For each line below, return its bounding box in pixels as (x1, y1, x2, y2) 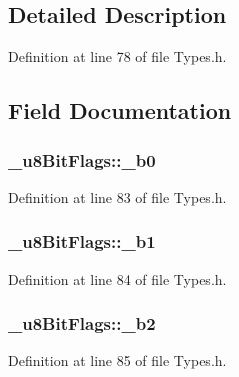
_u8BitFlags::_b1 (8, 229, 156, 254)
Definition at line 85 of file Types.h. (8, 350, 227, 371)
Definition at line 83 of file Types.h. (8, 186, 227, 207)
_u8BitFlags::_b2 (8, 311, 156, 336)
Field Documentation (8, 95, 232, 126)
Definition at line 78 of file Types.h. (8, 46, 227, 67)
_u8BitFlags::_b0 (8, 147, 156, 172)
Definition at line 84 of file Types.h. (8, 268, 227, 289)
